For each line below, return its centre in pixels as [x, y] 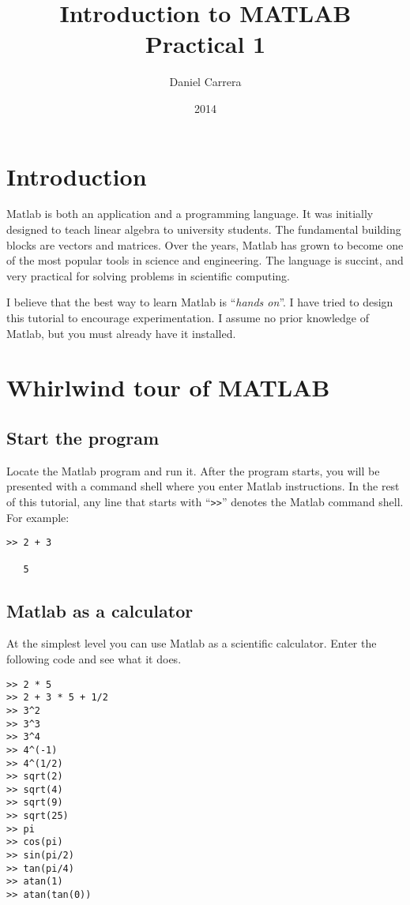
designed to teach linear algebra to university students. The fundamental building [204, 229]
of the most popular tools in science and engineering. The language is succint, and [205, 260]
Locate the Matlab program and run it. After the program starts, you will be [193, 470]
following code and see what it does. [94, 658]
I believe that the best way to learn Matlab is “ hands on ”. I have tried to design [200, 302]
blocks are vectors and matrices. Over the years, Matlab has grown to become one [205, 244]
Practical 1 [205, 44]
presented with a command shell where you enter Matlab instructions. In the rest [203, 486]
